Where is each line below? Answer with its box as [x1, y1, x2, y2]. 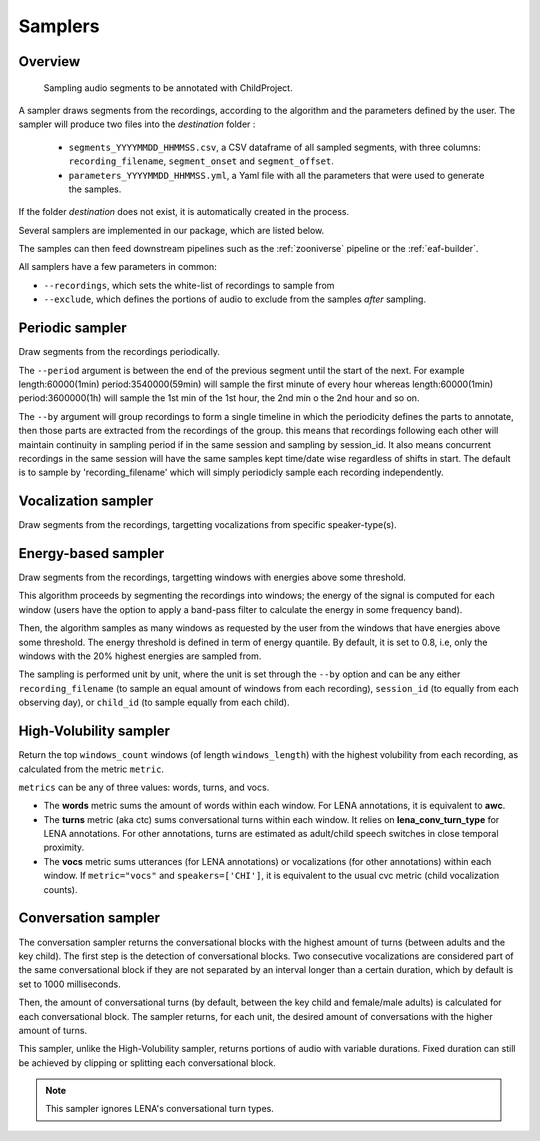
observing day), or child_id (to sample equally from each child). [18, 696, 290, 709]
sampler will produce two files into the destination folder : [18, 118, 256, 130]
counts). [43, 883, 78, 895]
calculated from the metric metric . [18, 763, 165, 775]
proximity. [43, 841, 85, 854]
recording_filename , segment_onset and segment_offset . [68, 155, 334, 167]
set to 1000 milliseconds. [18, 978, 122, 990]
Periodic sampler [18, 320, 127, 337]
